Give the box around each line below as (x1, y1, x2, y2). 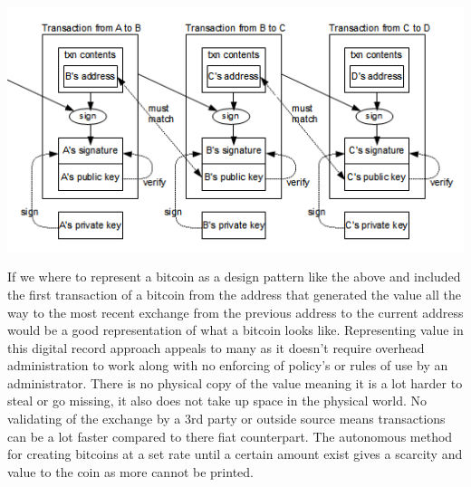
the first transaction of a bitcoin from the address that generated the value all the (7, 284, 462, 303)
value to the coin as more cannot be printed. (7, 462, 254, 481)
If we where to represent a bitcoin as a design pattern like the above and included (7, 267, 461, 286)
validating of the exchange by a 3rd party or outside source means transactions (7, 409, 446, 428)
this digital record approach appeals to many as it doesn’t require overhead (7, 338, 425, 357)
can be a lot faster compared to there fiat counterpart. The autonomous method (7, 426, 453, 445)
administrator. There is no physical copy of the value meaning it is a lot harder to (7, 373, 463, 392)
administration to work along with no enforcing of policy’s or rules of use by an (7, 356, 448, 375)
